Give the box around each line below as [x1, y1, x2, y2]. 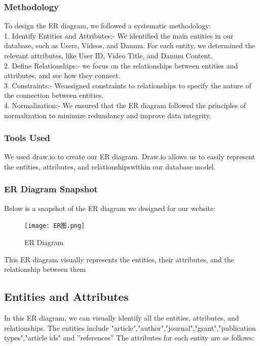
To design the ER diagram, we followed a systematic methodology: [4, 20, 211, 31]
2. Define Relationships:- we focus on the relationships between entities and [4, 60, 238, 71]
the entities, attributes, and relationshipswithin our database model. [4, 161, 216, 171]
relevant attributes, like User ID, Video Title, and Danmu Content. [4, 50, 213, 60]
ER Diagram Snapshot [4, 183, 98, 195]
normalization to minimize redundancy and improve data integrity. [4, 110, 211, 120]
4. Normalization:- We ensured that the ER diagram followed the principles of [4, 99, 246, 110]
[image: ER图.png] [24, 222, 85, 230]
